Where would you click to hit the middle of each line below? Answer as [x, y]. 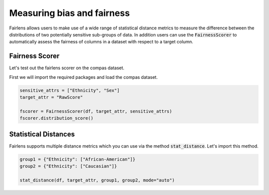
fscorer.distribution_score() [57, 118]
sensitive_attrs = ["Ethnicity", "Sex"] [69, 90]
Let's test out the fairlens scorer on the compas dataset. [67, 68]
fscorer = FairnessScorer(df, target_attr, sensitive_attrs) [96, 111]
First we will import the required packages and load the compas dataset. [83, 77]
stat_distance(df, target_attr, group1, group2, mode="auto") [97, 180]
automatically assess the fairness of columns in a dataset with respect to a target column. [101, 42]
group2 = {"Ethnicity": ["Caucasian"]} [68, 166]
